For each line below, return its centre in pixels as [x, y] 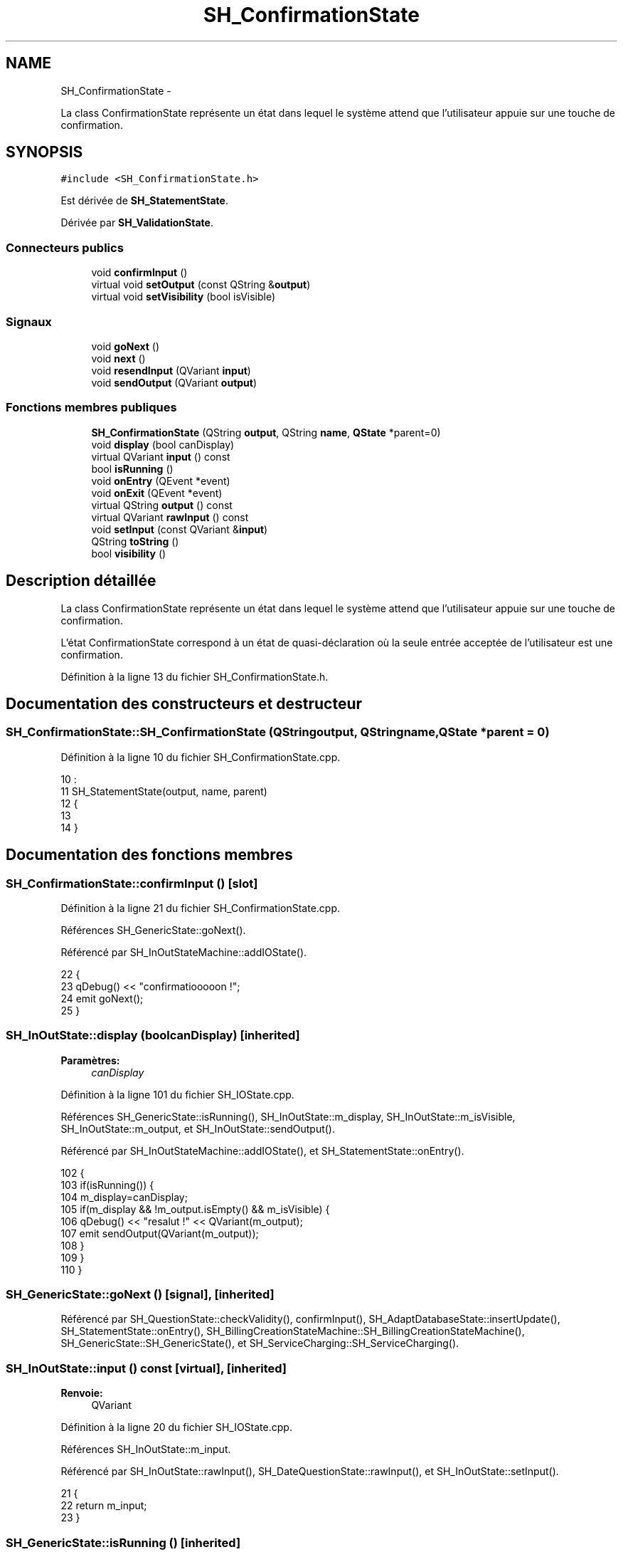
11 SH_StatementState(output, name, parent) [164, 791]
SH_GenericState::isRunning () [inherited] [123, 1542]
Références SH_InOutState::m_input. [146, 1449]
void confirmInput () [139, 273]
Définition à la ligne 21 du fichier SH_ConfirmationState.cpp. [200, 908]
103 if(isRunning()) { [107, 1185]
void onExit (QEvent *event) [157, 493]
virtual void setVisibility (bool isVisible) [183, 297]
